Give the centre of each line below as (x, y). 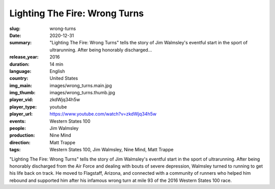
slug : (15, 29)
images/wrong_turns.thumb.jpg (82, 93)
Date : (15, 35)
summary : (21, 43)
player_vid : (21, 100)
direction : (20, 142)
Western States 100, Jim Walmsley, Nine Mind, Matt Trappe (112, 150)
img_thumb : (22, 93)
